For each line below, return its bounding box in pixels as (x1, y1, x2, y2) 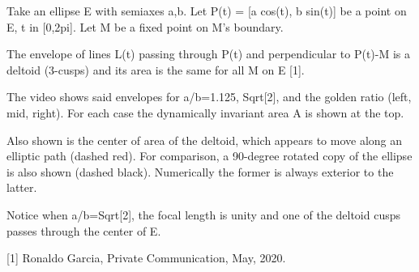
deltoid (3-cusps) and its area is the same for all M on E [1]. (6, 61, 305, 78)
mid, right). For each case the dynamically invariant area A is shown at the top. (6, 104, 404, 121)
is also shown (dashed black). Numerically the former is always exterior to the (6, 163, 394, 180)
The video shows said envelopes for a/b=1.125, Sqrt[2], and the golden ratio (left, (6, 88, 412, 105)
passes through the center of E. (6, 222, 161, 239)
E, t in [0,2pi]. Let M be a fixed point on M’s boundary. (6, 18, 284, 35)
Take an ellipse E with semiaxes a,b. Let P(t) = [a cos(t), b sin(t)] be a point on (6, 2, 407, 19)
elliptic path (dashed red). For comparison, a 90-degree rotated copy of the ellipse (6, 147, 413, 164)
